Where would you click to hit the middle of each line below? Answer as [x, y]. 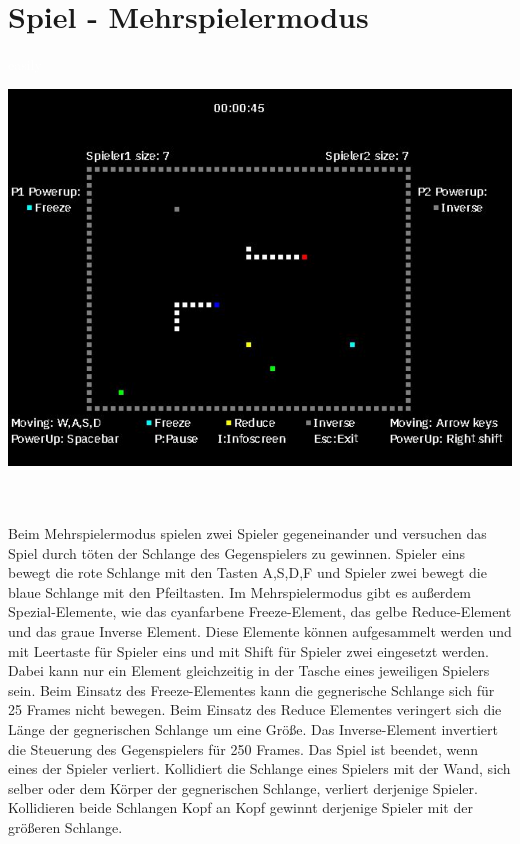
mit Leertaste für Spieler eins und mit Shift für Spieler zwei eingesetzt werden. [248, 650]
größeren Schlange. [65, 826]
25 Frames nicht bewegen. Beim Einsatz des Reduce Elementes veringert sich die [255, 709]
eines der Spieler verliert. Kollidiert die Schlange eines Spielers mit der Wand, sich [259, 768]
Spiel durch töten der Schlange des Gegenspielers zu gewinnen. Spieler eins [237, 552]
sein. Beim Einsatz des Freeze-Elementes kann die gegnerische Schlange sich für [251, 689]
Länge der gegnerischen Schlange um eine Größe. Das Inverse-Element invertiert [253, 728]
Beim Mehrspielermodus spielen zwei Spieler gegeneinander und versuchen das [247, 532]
